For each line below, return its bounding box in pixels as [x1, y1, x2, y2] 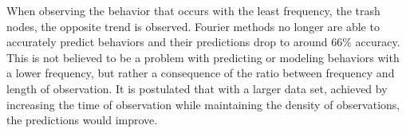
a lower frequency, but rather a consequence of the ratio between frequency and [6, 65, 395, 81]
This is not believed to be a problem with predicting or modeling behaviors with [6, 49, 400, 65]
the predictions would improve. [6, 111, 158, 128]
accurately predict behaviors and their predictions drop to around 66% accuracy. [6, 33, 400, 50]
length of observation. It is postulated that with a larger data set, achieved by [6, 80, 388, 96]
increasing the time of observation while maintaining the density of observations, [6, 96, 400, 112]
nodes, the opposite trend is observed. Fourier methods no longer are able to [6, 18, 380, 34]
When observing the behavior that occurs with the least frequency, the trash [6, 2, 380, 18]
